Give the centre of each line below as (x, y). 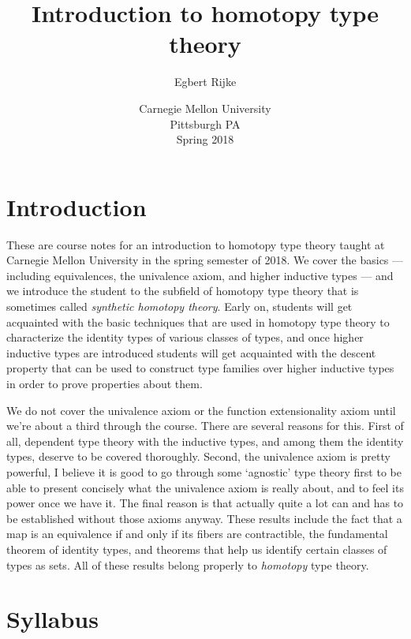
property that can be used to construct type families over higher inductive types (200, 368)
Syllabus (52, 619)
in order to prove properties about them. (105, 383)
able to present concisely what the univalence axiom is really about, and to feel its (205, 487)
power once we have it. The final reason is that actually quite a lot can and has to (205, 503)
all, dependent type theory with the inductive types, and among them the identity (205, 441)
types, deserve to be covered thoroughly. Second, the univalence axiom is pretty (198, 456)
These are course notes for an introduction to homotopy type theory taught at (196, 244)
